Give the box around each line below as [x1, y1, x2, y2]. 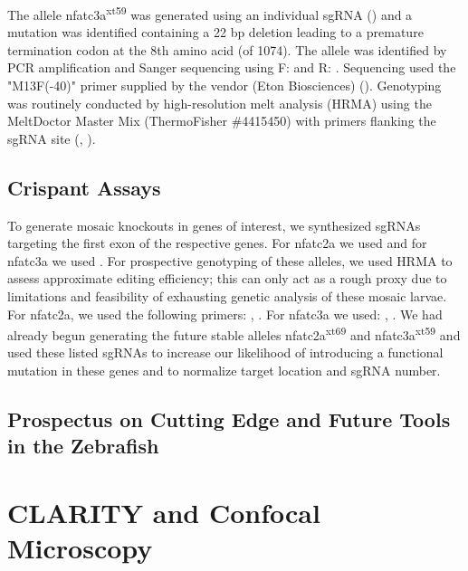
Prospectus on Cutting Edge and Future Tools [7, 405, 451, 433]
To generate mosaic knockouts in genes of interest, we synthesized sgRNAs [7, 215, 421, 234]
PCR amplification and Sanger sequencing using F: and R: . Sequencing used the [7, 58, 456, 77]
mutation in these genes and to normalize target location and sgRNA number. [7, 361, 441, 380]
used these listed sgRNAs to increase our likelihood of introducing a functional [7, 343, 444, 362]
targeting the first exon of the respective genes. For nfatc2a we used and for [7, 233, 427, 252]
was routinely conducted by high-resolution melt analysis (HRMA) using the [7, 93, 432, 112]
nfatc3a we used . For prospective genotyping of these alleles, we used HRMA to [7, 251, 453, 270]
